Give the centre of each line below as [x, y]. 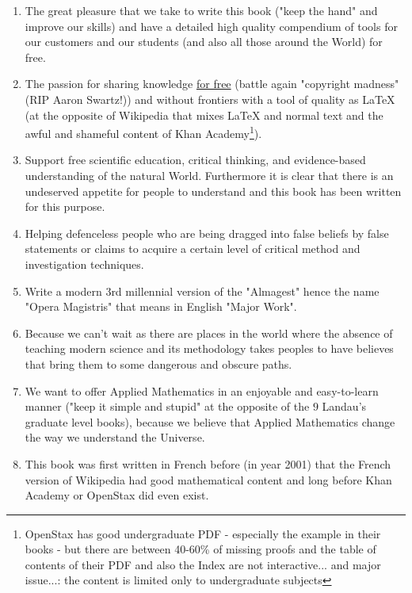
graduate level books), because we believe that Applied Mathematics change [210, 421]
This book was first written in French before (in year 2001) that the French [208, 463]
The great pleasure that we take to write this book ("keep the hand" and [201, 10]
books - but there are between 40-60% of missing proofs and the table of [200, 549]
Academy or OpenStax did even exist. [117, 495]
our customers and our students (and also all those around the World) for [204, 42]
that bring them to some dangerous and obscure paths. [158, 363]
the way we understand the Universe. [115, 437]
